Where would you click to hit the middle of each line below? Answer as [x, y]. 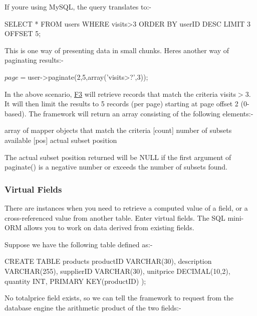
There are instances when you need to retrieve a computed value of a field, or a [126, 207]
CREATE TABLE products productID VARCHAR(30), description [108, 261]
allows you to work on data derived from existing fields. [109, 227]
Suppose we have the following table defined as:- [79, 244]
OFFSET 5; [23, 33]
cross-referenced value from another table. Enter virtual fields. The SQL [115, 217]
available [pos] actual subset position [61, 140]
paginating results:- [34, 60]
